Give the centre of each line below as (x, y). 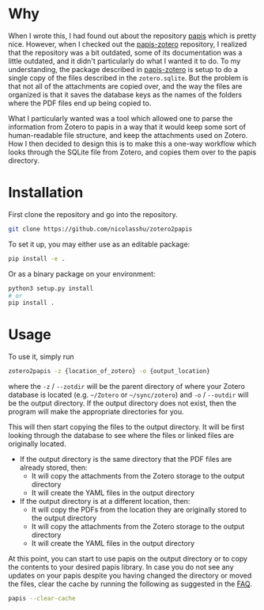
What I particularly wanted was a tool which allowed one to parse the (121, 118)
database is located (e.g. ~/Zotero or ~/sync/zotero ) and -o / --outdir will (128, 395)
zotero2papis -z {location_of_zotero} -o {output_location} (109, 372)
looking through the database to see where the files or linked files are (121, 436)
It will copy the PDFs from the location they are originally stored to (139, 510)
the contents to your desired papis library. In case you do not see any (121, 567)
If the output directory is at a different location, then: (105, 501)
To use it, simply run (41, 356)
